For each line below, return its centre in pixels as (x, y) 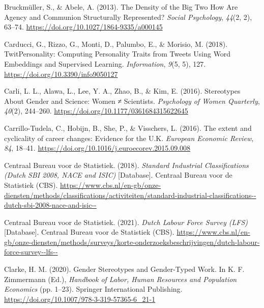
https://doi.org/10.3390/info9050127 (61, 74)
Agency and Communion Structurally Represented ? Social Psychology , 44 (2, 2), (128, 17)
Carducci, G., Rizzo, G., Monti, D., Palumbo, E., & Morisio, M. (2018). (116, 44)
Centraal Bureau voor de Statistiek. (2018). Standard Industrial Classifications (126, 165)
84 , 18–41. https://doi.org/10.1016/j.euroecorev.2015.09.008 (97, 148)
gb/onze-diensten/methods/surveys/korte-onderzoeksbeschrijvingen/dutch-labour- (132, 242)
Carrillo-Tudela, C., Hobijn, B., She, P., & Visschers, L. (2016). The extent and (128, 128)
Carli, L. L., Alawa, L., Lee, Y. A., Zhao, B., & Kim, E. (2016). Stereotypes (122, 91)
